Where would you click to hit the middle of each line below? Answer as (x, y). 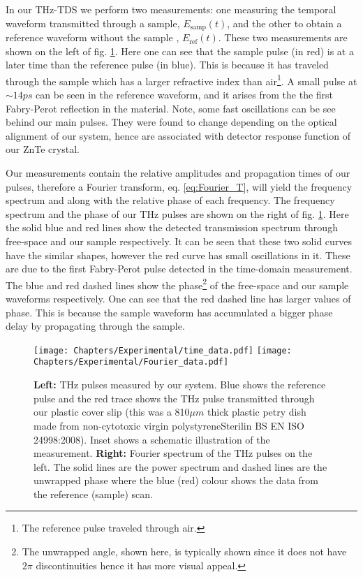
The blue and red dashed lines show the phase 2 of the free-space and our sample (177, 284)
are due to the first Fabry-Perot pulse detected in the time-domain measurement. (179, 269)
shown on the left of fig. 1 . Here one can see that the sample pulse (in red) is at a (180, 51)
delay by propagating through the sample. (95, 326)
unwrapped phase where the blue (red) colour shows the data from (176, 480)
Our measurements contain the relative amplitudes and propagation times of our (178, 173)
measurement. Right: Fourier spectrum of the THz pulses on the (173, 453)
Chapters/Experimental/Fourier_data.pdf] (131, 362)
